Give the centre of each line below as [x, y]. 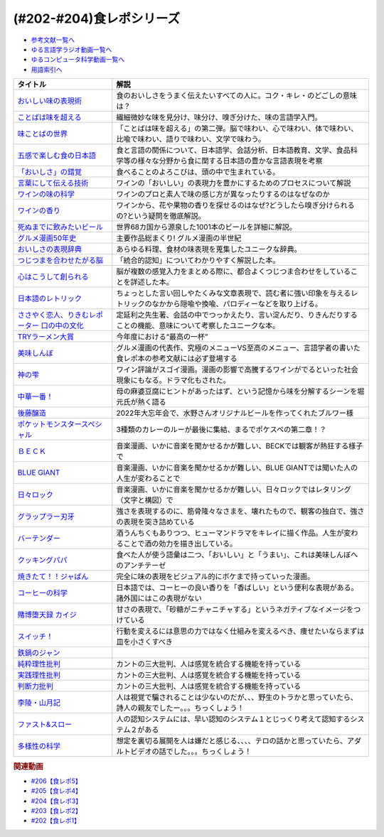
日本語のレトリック [49, 298]
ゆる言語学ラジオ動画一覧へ [71, 49]
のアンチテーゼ [141, 566]
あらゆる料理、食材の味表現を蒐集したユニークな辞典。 [209, 249]
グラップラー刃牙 [46, 517]
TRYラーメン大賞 [46, 337]
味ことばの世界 [42, 134]
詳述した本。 [152, 282]
